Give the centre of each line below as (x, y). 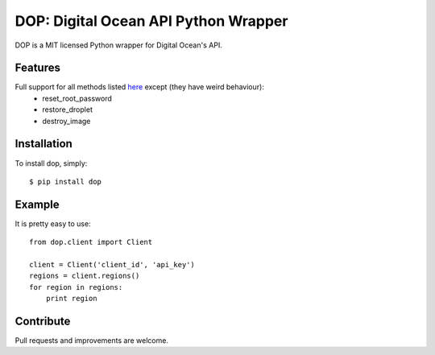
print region (71, 299)
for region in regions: (76, 287)
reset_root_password (77, 98)
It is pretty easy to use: (53, 223)
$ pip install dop (66, 182)
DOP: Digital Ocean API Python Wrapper (151, 21)
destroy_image (66, 121)
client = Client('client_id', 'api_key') (112, 264)
